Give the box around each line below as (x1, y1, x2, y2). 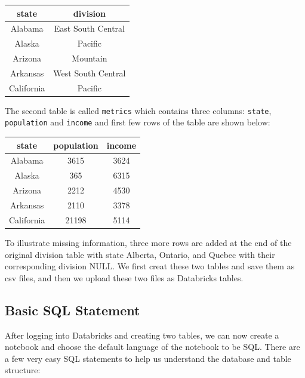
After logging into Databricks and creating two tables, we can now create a (5, 328, 279, 341)
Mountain (72, 52, 107, 64)
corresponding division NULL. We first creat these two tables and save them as (5, 260, 295, 272)
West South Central (53, 66, 126, 79)
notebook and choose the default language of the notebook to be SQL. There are (5, 340, 300, 353)
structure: (5, 364, 41, 376)
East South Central (54, 22, 125, 35)
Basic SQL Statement (5, 300, 140, 319)
